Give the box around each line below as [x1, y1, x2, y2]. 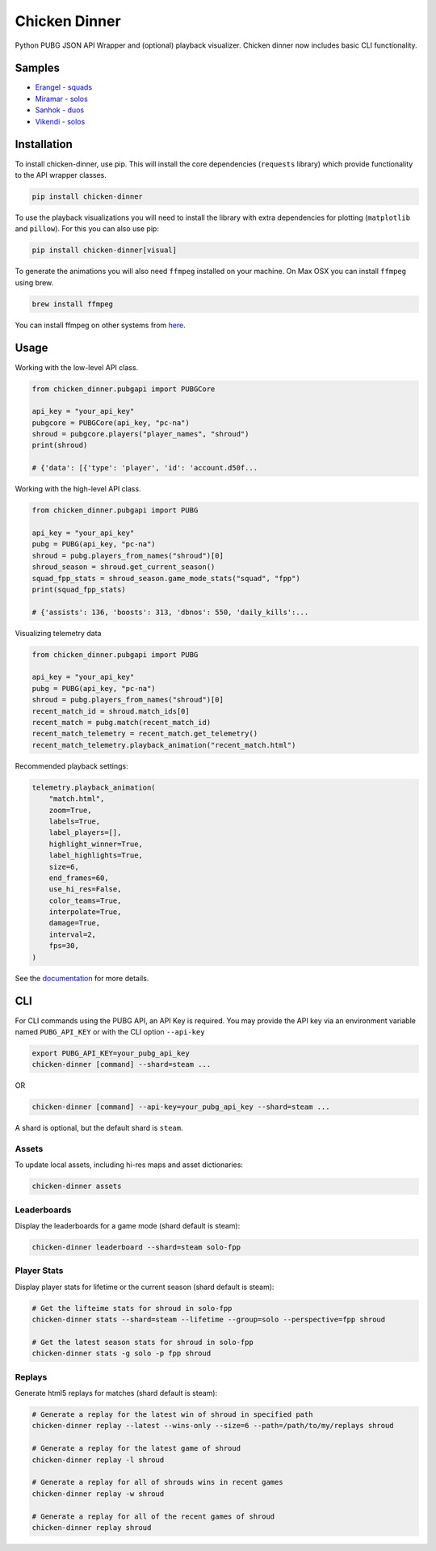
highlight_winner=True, [48, 839, 143, 849]
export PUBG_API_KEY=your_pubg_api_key [31, 1048, 190, 1058]
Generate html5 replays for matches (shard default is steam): [15, 1389, 218, 1398]
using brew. [15, 277, 54, 287]
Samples [15, 61, 61, 75]
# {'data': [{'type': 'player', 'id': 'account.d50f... [31, 463, 258, 473]
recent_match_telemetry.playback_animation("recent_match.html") [31, 740, 296, 749]
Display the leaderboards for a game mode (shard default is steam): [15, 1221, 241, 1231]
